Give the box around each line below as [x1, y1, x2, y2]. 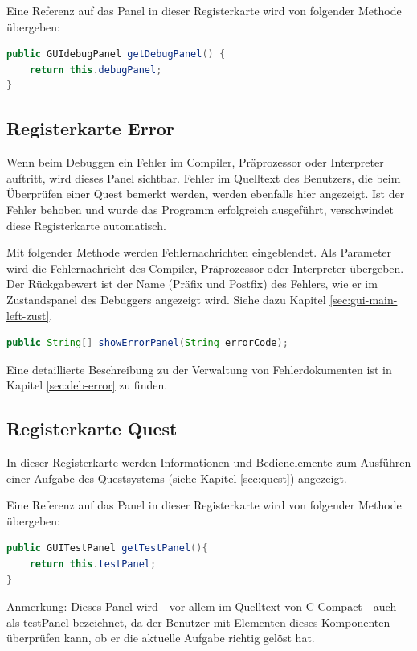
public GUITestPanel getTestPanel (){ [6, 542, 208, 554]
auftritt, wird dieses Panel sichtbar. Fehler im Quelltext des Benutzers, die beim [6, 169, 401, 186]
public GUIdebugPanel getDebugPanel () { [6, 48, 226, 60]
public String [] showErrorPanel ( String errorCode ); [6, 337, 288, 349]
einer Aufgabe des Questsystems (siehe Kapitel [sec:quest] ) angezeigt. [6, 469, 347, 486]
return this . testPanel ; [29, 558, 157, 571]
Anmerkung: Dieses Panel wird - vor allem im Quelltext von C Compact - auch [6, 598, 397, 615]
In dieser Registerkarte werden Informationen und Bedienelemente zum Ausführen [6, 454, 411, 471]
